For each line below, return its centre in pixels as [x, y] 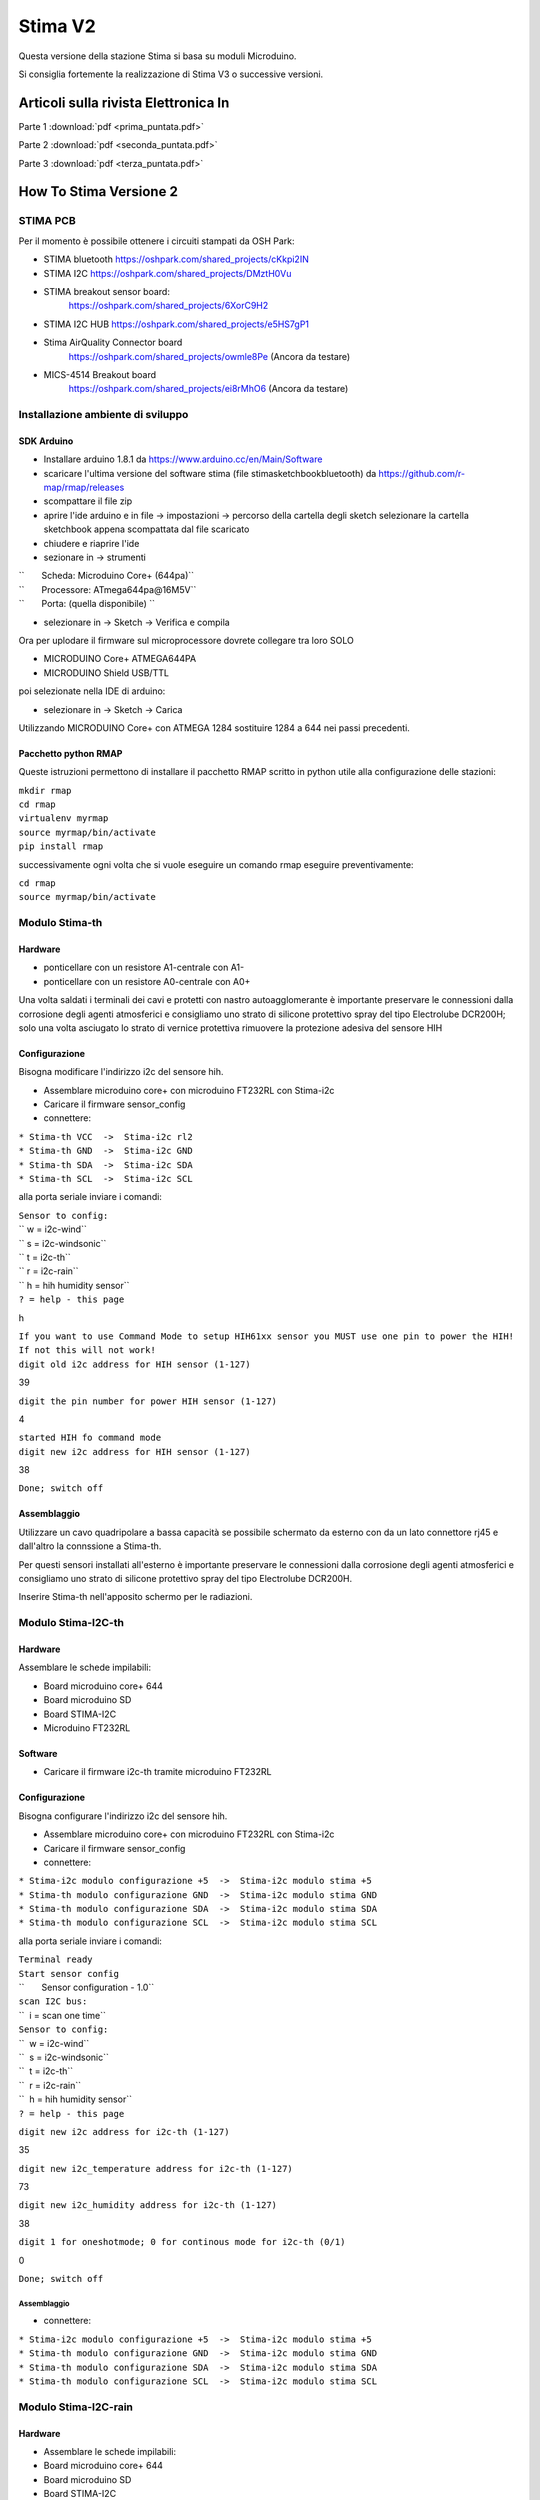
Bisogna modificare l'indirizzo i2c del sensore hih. [121, 1072]
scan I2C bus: [53, 2001]
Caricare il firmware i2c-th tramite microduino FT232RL [157, 1772]
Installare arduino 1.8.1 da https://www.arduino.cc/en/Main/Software [183, 459]
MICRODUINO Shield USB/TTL [106, 672]
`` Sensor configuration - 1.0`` [86, 1987]
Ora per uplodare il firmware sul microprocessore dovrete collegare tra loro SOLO [186, 640]
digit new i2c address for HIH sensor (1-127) [134, 1451]
